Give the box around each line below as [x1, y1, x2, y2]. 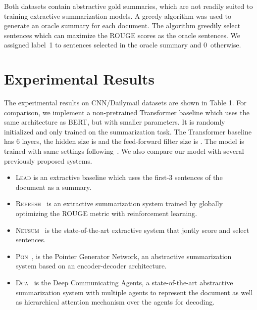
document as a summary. [15, 181, 92, 192]
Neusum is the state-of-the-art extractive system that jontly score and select [15, 224, 250, 235]
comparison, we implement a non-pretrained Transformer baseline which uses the [4, 107, 250, 117]
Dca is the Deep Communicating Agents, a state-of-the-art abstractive [15, 277, 233, 287]
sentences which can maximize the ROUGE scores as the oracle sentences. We [4, 30, 240, 40]
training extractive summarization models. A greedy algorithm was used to [4, 10, 231, 21]
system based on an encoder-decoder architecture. [15, 261, 167, 271]
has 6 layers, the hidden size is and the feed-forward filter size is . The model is [4, 136, 244, 146]
